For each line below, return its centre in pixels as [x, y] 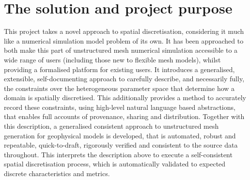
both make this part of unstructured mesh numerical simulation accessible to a [121, 50]
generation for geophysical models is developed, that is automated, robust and [120, 135]
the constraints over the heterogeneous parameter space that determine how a [119, 88]
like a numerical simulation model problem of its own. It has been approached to [124, 40]
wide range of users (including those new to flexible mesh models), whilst [112, 59]
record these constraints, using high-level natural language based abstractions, [120, 107]
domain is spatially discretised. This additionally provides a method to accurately [125, 97]
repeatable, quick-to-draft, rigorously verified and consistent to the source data [121, 145]
